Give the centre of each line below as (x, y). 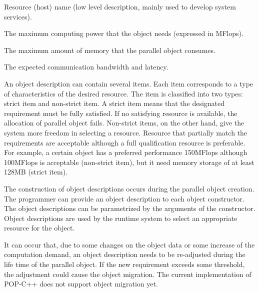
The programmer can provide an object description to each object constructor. (124, 198)
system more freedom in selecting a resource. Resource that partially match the (126, 132)
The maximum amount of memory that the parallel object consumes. (110, 50)
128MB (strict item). (36, 172)
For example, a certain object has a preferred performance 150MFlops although (126, 152)
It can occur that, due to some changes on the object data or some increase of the (129, 244)
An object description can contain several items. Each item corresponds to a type (129, 83)
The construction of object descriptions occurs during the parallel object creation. (129, 188)
